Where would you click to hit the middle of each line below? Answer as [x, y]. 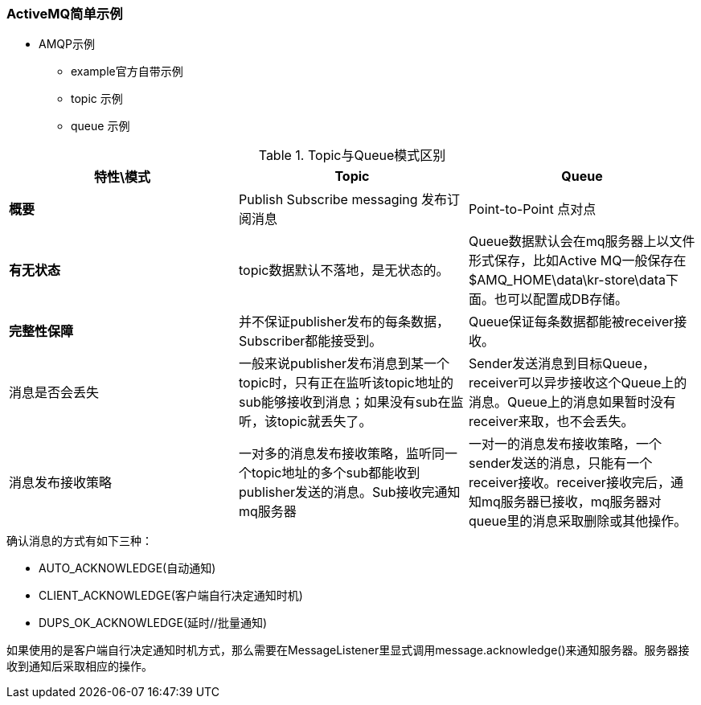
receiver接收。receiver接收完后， [569, 483]
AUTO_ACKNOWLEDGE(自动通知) [127, 568]
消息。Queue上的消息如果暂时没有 [572, 402]
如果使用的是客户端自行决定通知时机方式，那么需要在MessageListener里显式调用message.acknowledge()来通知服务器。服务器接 [348, 650]
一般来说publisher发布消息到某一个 [344, 364]
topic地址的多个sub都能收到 [336, 473]
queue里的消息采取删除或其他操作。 [578, 521]
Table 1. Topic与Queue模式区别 [352, 156]
